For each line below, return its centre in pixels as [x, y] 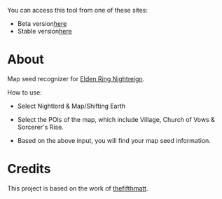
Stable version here [44, 31]
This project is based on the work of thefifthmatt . [78, 188]
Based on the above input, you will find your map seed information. [114, 140]
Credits [29, 169]
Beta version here [42, 23]
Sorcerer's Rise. [41, 127]
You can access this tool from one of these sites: [78, 10]
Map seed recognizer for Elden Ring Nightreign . [76, 78]
